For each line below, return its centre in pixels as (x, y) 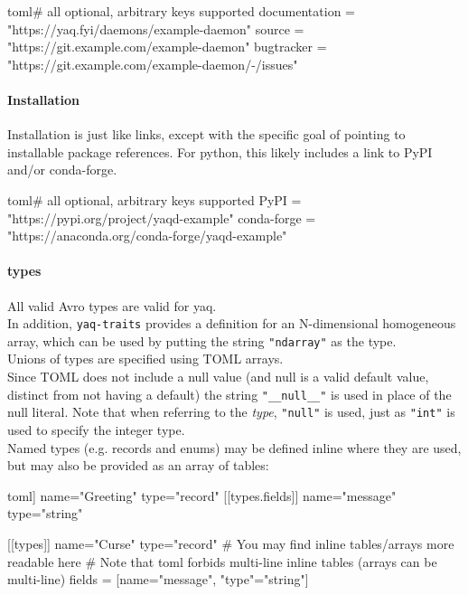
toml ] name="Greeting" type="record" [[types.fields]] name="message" (202, 495)
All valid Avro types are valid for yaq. (112, 305)
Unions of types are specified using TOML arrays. (145, 359)
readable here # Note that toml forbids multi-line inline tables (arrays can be (222, 561)
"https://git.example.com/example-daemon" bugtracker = (167, 47)
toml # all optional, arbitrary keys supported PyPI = (154, 199)
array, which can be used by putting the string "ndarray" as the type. (202, 340)
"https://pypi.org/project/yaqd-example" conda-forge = (162, 217)
